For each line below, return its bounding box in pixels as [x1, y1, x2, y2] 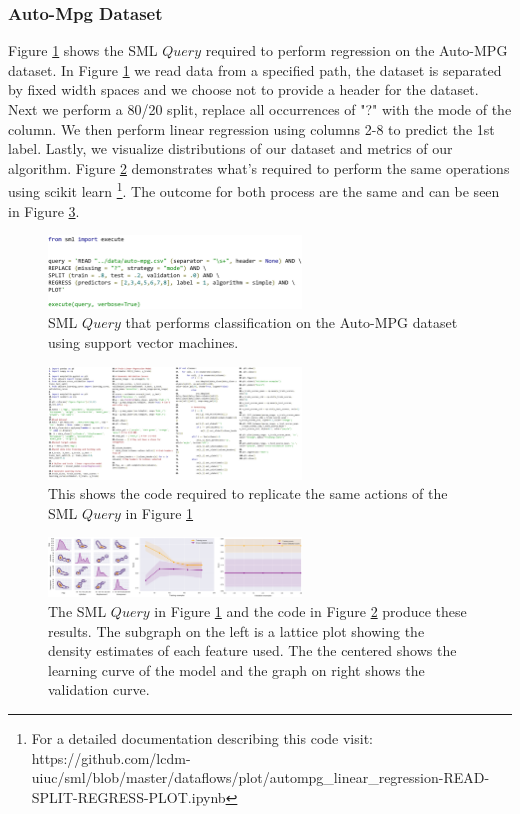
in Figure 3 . [8, 200, 80, 221]
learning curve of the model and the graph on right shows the [48, 659, 425, 680]
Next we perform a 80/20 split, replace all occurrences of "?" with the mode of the [8, 99, 512, 119]
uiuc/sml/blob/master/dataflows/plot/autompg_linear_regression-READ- [31, 767, 490, 788]
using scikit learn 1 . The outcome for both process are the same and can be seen [8, 178, 500, 202]
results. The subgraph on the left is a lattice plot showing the [48, 620, 425, 641]
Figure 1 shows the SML [8, 40, 158, 61]
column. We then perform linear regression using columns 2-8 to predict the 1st [8, 118, 495, 139]
